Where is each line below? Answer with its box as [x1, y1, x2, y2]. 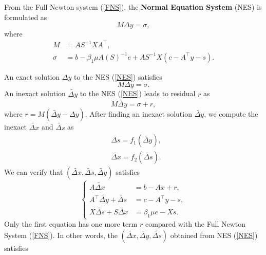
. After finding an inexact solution [85, 108, 192, 119]
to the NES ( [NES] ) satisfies [74, 71, 162, 82]
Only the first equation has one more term [4, 218, 138, 229]
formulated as [4, 11, 47, 22]
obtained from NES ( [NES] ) [170, 229, 258, 240]
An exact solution [4, 71, 60, 82]
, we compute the [204, 108, 258, 119]
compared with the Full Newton [145, 218, 246, 229]
